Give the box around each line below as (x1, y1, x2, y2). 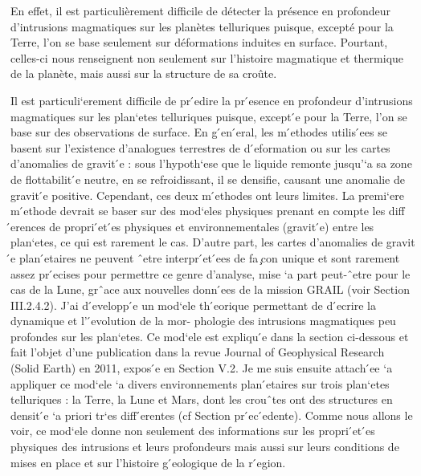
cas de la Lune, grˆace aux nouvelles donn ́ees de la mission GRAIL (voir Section (10, 281, 410, 298)
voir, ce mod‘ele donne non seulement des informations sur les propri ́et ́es (10, 422, 375, 439)
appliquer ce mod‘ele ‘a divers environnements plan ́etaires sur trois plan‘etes (10, 375, 390, 392)
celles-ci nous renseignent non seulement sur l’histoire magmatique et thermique (10, 49, 404, 66)
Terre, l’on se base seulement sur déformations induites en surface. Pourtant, (10, 34, 388, 51)
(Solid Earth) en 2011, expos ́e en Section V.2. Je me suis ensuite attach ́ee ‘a (10, 360, 393, 376)
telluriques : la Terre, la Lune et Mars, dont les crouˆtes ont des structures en (10, 391, 393, 408)
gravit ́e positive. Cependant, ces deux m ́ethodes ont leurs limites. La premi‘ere (10, 186, 404, 203)
